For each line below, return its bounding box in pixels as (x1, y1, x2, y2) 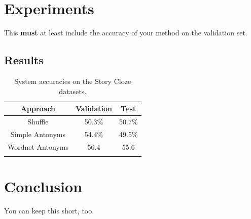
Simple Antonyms (10, 128, 66, 139)
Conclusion (4, 176, 83, 197)
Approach (20, 103, 56, 114)
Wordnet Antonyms (8, 141, 68, 152)
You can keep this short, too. (4, 205, 94, 216)
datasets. (59, 85, 87, 96)
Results (4, 52, 44, 68)
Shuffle (27, 116, 49, 126)
